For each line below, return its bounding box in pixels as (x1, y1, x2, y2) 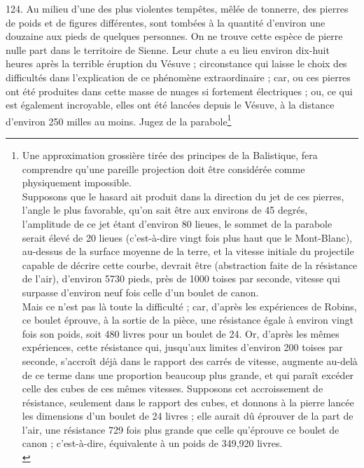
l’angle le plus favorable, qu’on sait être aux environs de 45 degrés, (22, 202, 308, 217)
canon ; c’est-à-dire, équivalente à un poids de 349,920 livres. (22, 436, 283, 450)
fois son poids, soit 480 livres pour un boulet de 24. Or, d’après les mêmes (22, 326, 339, 340)
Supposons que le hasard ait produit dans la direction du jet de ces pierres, (22, 188, 344, 203)
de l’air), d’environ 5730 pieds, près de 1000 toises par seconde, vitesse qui (22, 271, 340, 286)
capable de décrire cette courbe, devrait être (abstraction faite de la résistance (22, 257, 358, 272)
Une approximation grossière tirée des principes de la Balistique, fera (22, 148, 318, 162)
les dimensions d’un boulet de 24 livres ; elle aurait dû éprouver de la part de (22, 408, 353, 423)
